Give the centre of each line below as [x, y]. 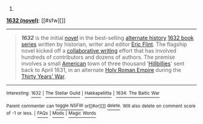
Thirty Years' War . [43, 76]
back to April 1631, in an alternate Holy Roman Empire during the [101, 70]
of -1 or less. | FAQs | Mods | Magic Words [51, 113]
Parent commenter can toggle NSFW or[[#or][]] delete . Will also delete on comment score [101, 106]
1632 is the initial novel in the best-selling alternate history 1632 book [108, 38]
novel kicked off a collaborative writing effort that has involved [99, 51]
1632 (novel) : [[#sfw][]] [36, 20]
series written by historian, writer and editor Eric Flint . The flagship [104, 44]
